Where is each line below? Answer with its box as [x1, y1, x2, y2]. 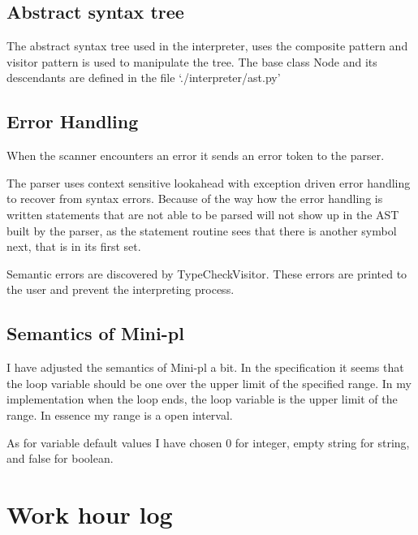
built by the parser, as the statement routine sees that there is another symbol [6, 222, 397, 239]
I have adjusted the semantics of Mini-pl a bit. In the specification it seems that [6, 359, 404, 376]
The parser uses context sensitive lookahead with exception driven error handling [6, 174, 411, 191]
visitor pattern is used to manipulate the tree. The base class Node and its [6, 53, 377, 70]
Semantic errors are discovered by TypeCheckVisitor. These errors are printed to [6, 265, 407, 282]
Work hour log [6, 497, 173, 530]
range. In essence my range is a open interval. [6, 406, 233, 423]
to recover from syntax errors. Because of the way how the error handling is [6, 190, 383, 207]
